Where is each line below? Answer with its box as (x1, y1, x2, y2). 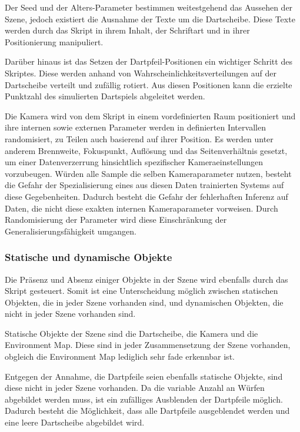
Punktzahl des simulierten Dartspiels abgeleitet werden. (5, 90, 205, 102)
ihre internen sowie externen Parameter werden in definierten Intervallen (5, 121, 266, 133)
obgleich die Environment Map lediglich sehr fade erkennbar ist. (5, 350, 235, 363)
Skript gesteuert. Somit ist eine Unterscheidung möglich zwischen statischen (5, 284, 278, 297)
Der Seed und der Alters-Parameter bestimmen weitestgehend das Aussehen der (5, 1, 293, 13)
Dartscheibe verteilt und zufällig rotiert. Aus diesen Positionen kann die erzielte (5, 78, 292, 91)
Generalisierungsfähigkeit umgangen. (5, 225, 136, 237)
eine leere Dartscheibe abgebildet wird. (5, 416, 145, 428)
